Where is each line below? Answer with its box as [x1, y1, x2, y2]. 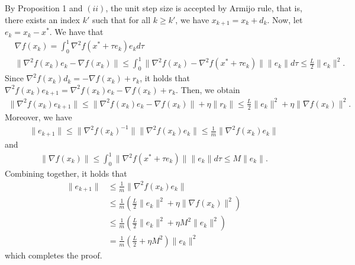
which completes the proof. [5, 249, 102, 261]
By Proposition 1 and [5, 2, 83, 14]
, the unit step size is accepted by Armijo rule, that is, [105, 2, 302, 14]
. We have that [49, 25, 104, 38]
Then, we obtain [180, 83, 240, 95]
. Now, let [267, 13, 303, 25]
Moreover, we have [5, 111, 72, 123]
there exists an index [5, 13, 80, 25]
